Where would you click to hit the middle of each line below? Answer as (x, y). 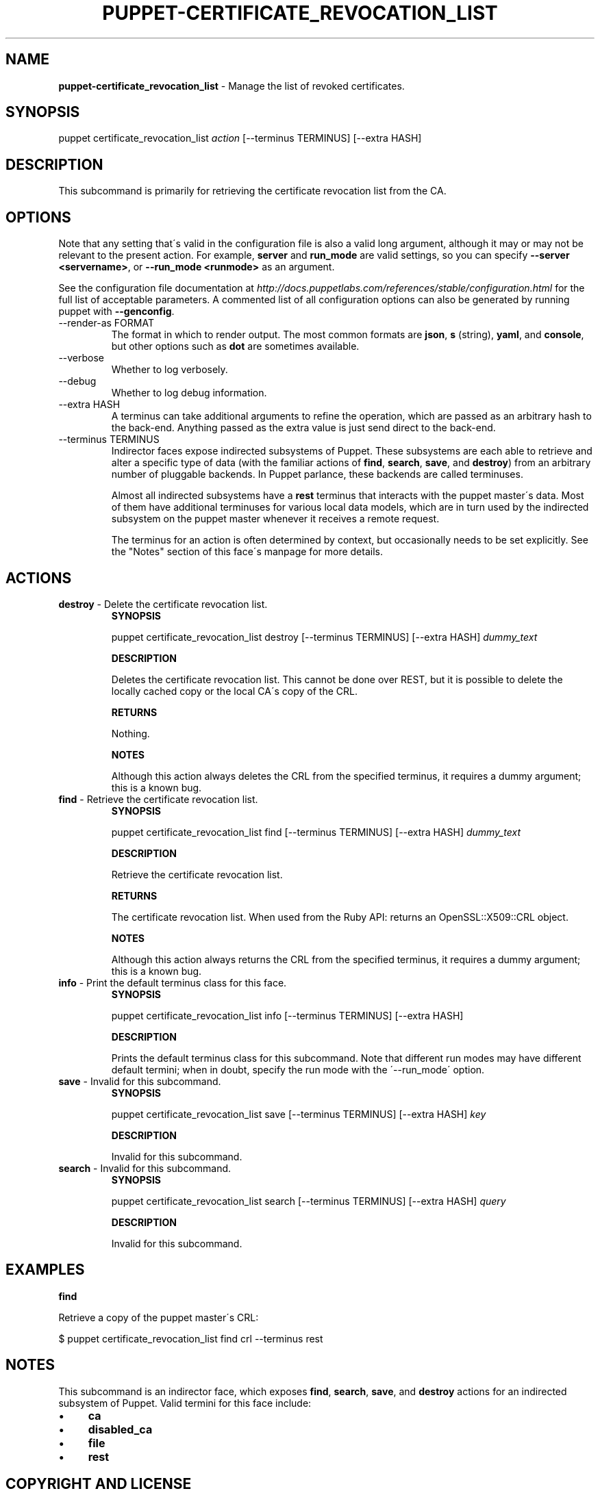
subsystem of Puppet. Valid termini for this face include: (185, 1403)
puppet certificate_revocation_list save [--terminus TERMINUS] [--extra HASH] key (299, 1114)
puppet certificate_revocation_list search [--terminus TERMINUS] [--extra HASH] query (309, 1201)
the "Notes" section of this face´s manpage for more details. (247, 552)
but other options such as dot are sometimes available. (235, 346)
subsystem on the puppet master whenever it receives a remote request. (275, 519)
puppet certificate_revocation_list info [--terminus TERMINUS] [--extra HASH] (287, 1015)
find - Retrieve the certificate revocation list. (158, 799)
